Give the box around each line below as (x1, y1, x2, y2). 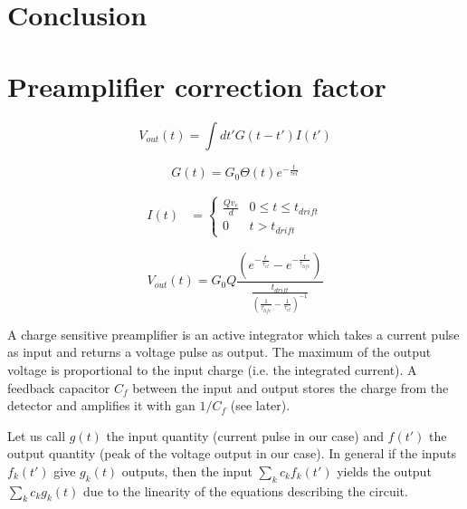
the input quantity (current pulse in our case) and (106, 426, 384, 445)
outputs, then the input (121, 461, 253, 480)
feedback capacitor (7, 378, 110, 397)
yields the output (337, 461, 432, 480)
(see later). (230, 396, 291, 415)
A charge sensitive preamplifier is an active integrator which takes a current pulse (7, 324, 460, 343)
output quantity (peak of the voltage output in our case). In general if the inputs (7, 444, 457, 463)
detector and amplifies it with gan (7, 396, 195, 415)
